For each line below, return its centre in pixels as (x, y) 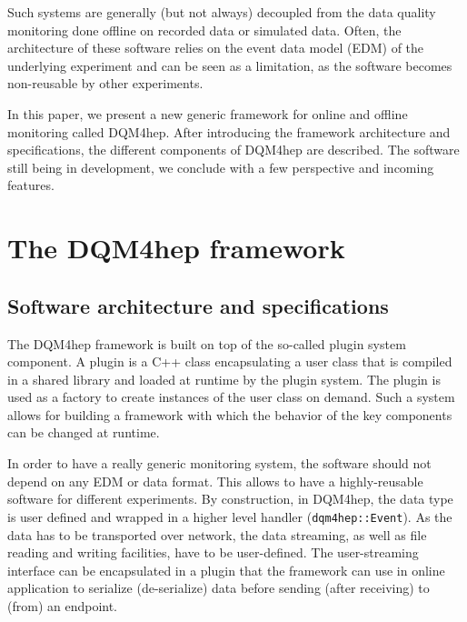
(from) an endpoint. (63, 605)
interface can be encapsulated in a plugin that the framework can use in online (226, 570)
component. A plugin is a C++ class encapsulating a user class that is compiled (230, 361)
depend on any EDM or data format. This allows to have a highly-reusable (215, 481)
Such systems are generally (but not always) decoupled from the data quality (222, 12)
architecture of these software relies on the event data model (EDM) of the (216, 48)
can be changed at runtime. (84, 432)
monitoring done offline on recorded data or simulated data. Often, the (204, 30)
